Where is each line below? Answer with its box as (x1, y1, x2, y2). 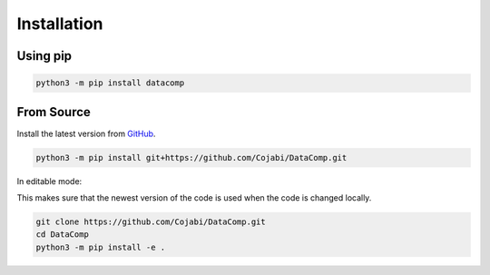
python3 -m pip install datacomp (35, 78, 185, 88)
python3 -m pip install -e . (35, 241, 166, 252)
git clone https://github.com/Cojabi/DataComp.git (35, 217, 267, 227)
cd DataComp (35, 230, 90, 240)
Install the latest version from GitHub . (16, 128, 156, 139)
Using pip (16, 48, 73, 64)
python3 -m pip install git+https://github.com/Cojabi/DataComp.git (35, 152, 348, 162)
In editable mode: (16, 175, 83, 186)
